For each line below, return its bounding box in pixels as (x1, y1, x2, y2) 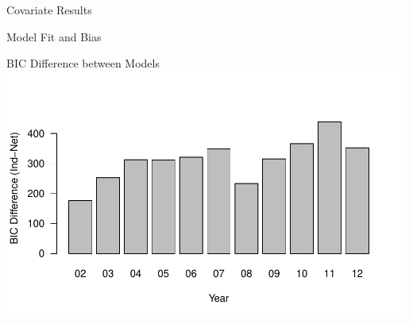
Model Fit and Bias (6, 28, 102, 44)
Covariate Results (6, 2, 92, 17)
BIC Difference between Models (6, 55, 160, 71)
